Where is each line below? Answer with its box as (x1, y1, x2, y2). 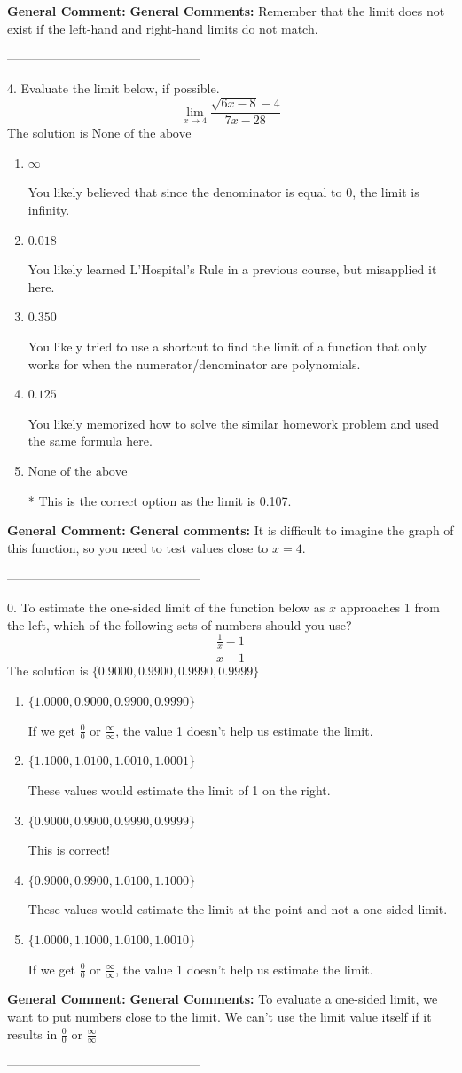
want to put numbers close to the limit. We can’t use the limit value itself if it (7, 1007, 432, 1026)
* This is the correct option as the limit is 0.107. (27, 491, 292, 509)
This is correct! (27, 840, 110, 859)
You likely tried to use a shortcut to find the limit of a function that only (27, 336, 427, 355)
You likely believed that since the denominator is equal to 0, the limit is (27, 183, 419, 201)
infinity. (27, 201, 70, 218)
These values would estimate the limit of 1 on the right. (27, 781, 331, 800)
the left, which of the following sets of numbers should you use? (7, 615, 352, 634)
